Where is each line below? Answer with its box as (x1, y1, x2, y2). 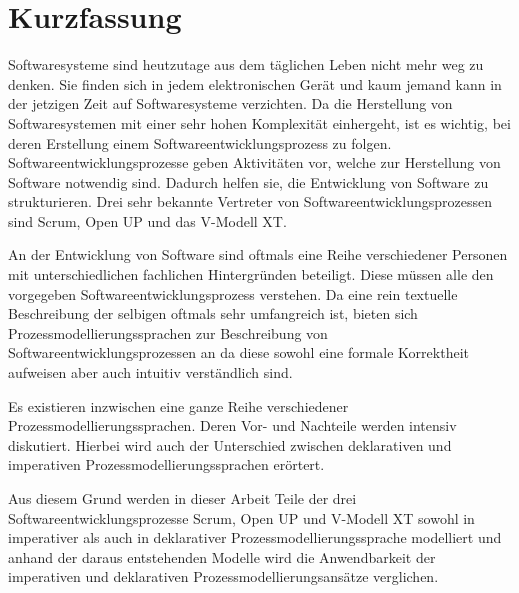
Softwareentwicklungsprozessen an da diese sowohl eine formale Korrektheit (8, 342, 469, 363)
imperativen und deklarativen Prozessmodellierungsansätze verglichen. (8, 566, 439, 587)
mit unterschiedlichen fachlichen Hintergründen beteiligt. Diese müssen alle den (8, 264, 494, 285)
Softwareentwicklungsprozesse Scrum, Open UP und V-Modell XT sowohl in (8, 507, 475, 528)
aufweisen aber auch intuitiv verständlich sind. (8, 362, 293, 383)
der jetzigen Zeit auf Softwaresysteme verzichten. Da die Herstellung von (8, 93, 453, 114)
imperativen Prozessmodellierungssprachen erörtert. (8, 454, 325, 475)
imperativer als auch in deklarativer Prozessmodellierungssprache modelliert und (8, 527, 502, 548)
